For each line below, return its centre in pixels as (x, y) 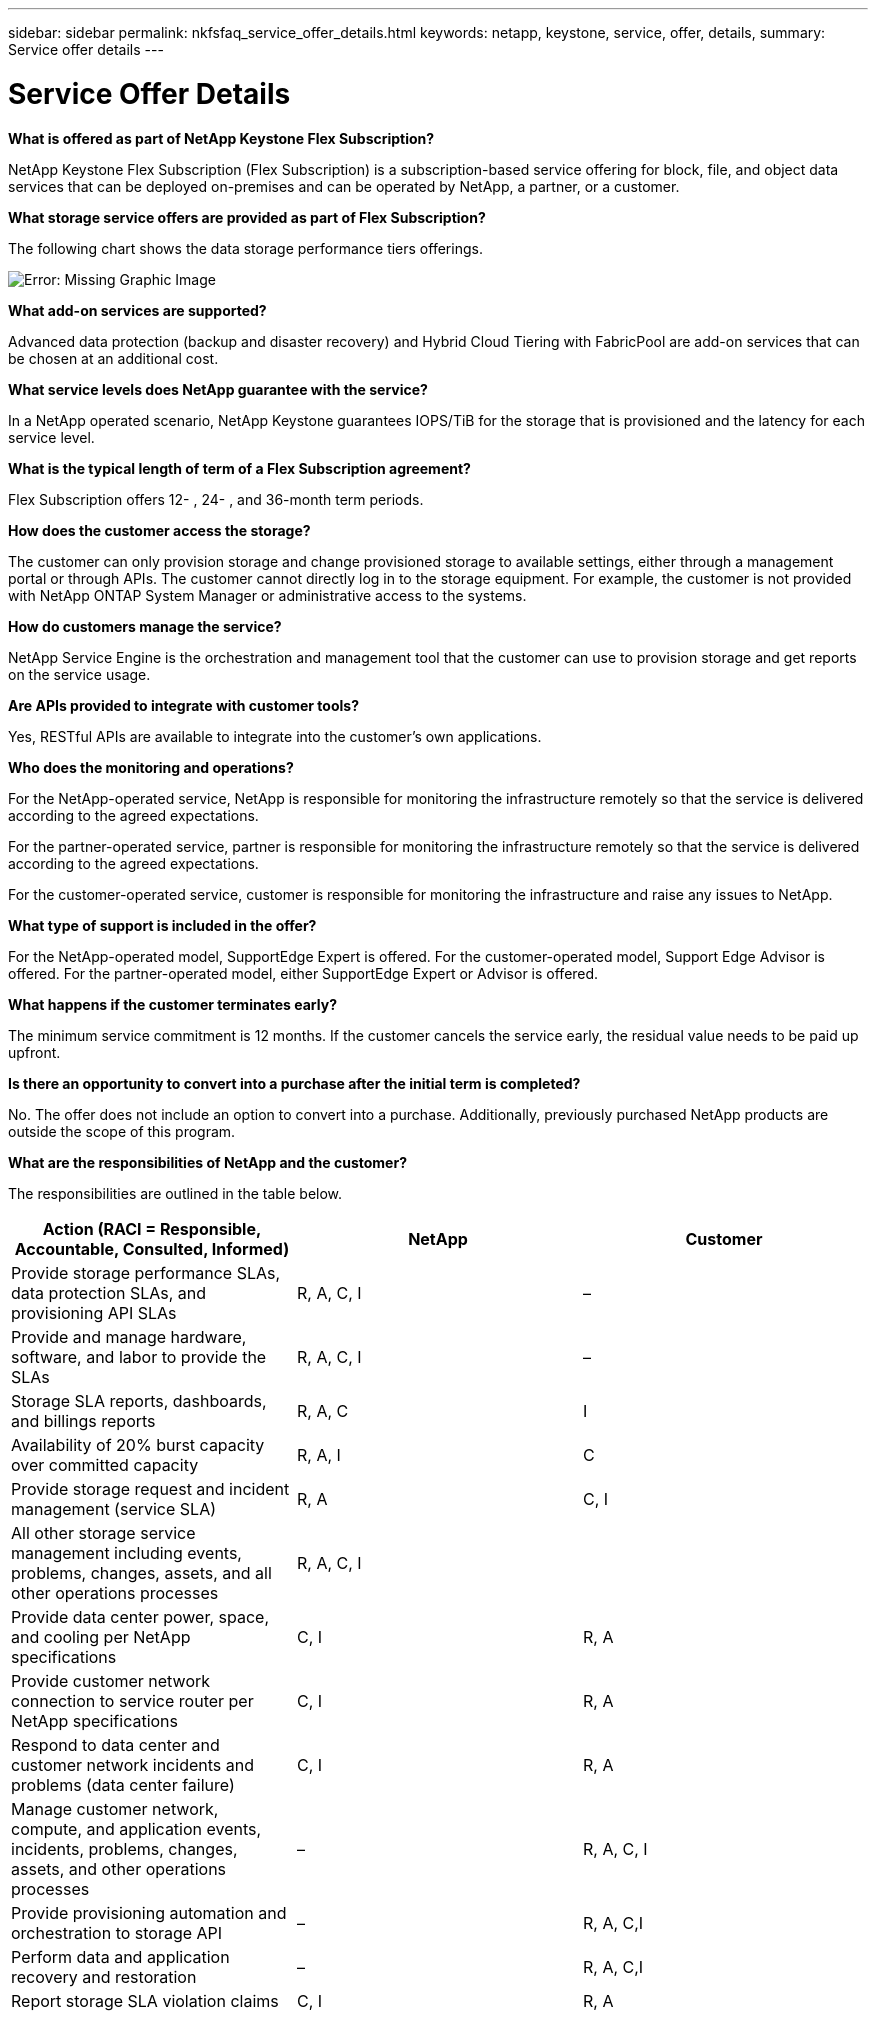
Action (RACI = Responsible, (152, 1228)
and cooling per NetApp (101, 1636)
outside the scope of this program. (122, 1131)
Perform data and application (120, 1956)
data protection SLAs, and (109, 1292)
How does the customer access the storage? (159, 530)
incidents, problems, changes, (124, 1848)
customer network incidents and (132, 1764)
